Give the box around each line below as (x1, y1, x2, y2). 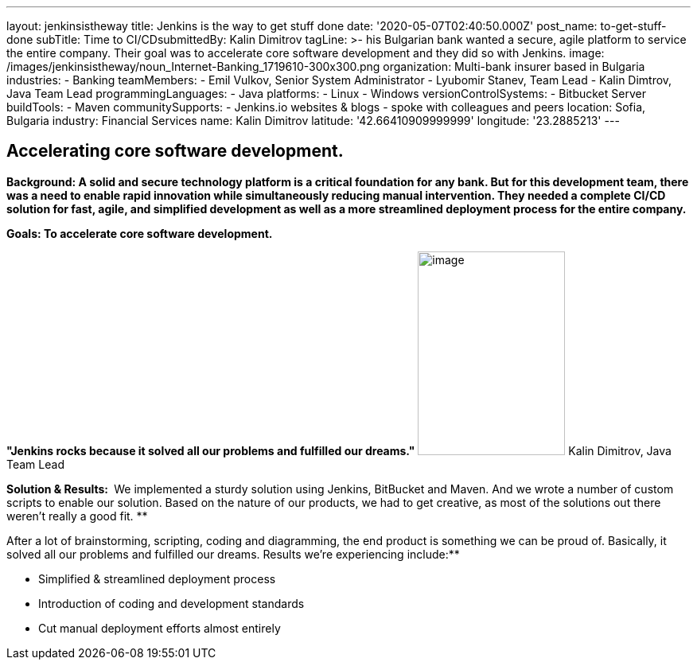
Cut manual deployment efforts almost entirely (38, 621, 281, 635)
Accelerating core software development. (6, 141, 344, 162)
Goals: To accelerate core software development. (6, 226, 273, 240)
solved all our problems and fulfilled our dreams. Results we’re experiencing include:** (6, 547, 460, 561)
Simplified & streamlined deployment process (38, 571, 276, 586)
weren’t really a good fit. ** (6, 508, 148, 523)
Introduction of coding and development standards (38, 596, 305, 610)
